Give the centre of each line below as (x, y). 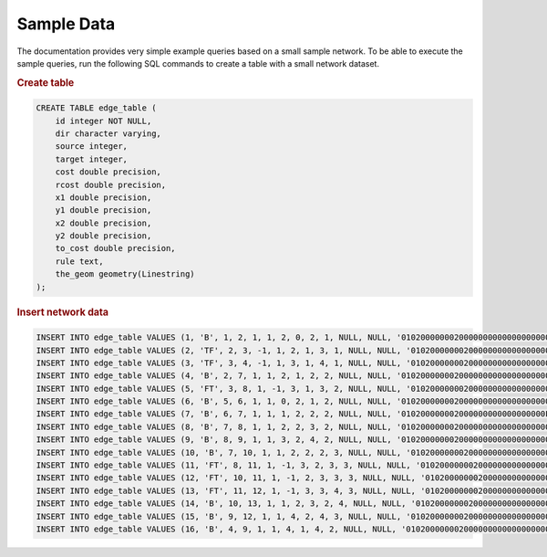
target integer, (91, 159)
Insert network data (63, 312)
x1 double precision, (103, 197)
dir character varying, (108, 133)
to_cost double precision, (116, 248)
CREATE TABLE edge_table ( (96, 108)
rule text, (79, 261)
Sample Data (66, 24)
